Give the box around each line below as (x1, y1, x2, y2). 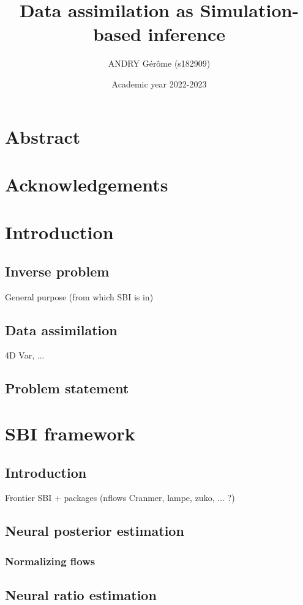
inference (148, 21, 226, 46)
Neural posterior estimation (5, 521, 184, 540)
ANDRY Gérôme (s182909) (108, 57, 211, 70)
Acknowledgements (5, 171, 168, 196)
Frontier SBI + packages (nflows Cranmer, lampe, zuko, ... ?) (5, 491, 235, 504)
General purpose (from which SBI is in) (5, 290, 154, 303)
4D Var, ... (5, 349, 45, 362)
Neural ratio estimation (5, 585, 157, 604)
